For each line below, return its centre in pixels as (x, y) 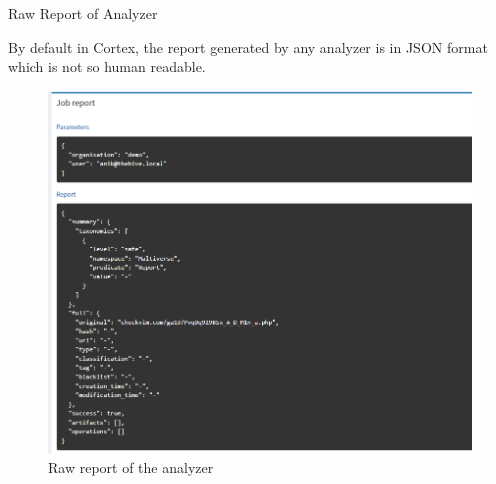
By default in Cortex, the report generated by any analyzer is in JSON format (248, 46)
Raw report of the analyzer (131, 467)
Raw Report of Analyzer (83, 13)
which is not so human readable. (107, 66)
